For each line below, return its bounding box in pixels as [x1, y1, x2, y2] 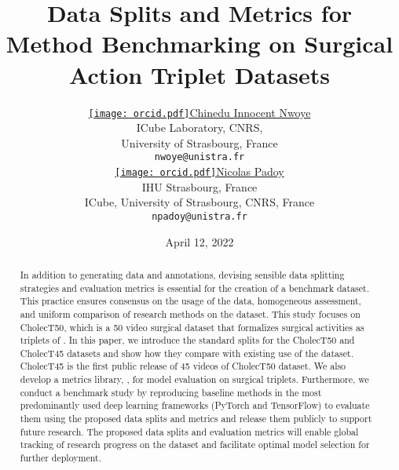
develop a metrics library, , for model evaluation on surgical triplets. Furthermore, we [20, 373, 369, 386]
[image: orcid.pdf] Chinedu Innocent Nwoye [88, 104, 311, 120]
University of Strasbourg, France [121, 134, 278, 151]
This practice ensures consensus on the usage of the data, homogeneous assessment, [20, 294, 361, 308]
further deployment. [20, 451, 101, 465]
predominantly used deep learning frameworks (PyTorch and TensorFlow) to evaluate [20, 399, 370, 412]
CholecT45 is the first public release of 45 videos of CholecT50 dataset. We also [20, 359, 346, 373]
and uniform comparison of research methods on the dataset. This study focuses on [20, 307, 361, 320]
